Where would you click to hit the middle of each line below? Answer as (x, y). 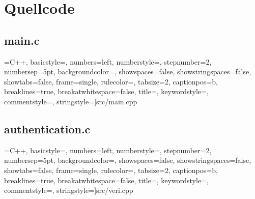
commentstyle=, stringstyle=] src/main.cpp (71, 101)
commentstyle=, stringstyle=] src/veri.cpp (69, 190)
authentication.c (47, 129)
